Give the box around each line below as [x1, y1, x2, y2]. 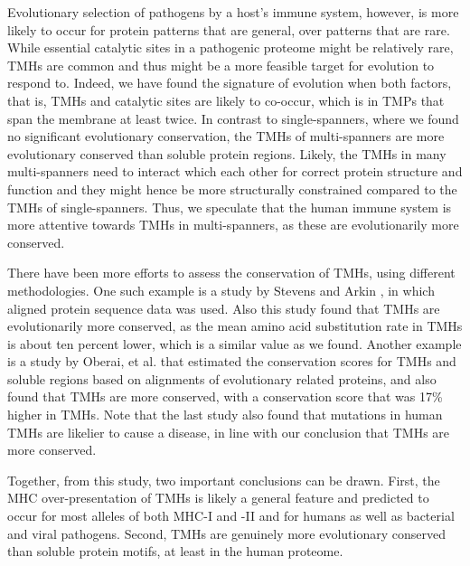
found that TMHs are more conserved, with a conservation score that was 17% [7, 387, 443, 406]
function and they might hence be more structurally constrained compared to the [7, 179, 457, 198]
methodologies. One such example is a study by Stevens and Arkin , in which [7, 280, 435, 299]
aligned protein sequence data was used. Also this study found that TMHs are [7, 298, 440, 317]
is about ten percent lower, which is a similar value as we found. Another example [7, 334, 462, 353]
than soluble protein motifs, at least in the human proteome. [7, 542, 343, 561]
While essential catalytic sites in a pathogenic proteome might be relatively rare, [7, 38, 454, 57]
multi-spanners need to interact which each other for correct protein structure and [7, 162, 463, 181]
